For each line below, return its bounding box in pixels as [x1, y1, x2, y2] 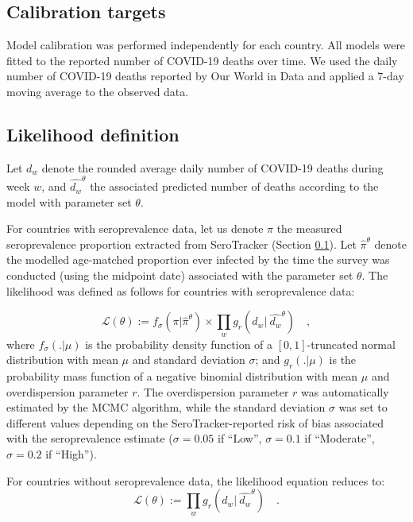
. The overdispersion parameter [137, 383, 289, 400]
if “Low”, [218, 430, 262, 447]
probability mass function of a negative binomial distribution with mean [6, 368, 358, 385]
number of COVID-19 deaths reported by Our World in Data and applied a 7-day [6, 68, 404, 84]
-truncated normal [307, 335, 396, 352]
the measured [276, 220, 342, 237]
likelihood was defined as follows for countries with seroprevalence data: [6, 282, 355, 299]
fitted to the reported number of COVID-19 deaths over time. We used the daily [6, 52, 398, 68]
